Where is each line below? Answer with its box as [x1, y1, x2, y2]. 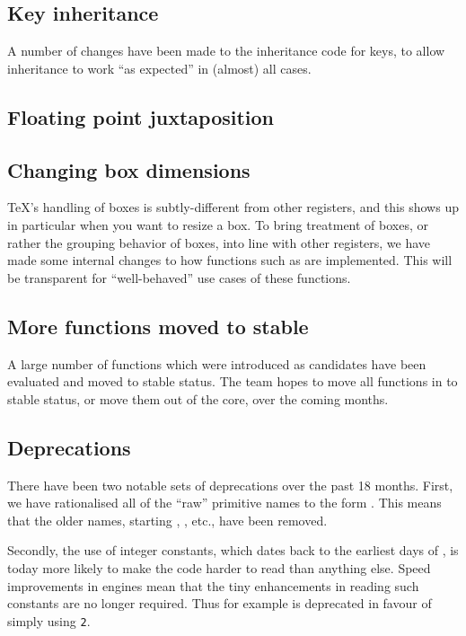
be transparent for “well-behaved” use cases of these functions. [7, 268, 351, 287]
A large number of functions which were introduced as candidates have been [7, 354, 426, 373]
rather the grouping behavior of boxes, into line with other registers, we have [7, 233, 431, 252]
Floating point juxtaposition [7, 102, 275, 130]
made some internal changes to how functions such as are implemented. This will [7, 251, 453, 269]
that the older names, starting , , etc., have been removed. [7, 510, 328, 529]
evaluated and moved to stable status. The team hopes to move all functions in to [7, 372, 458, 391]
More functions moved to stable [7, 312, 309, 340]
